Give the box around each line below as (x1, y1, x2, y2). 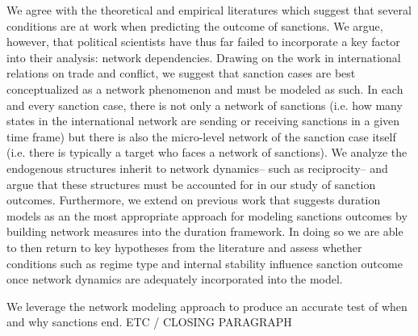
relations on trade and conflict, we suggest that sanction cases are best (6, 65, 356, 82)
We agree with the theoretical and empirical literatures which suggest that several (6, 2, 412, 18)
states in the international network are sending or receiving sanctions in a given (6, 112, 400, 129)
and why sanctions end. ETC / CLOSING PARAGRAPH (6, 313, 292, 330)
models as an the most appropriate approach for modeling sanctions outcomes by (6, 207, 408, 224)
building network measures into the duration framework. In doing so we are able (6, 223, 403, 240)
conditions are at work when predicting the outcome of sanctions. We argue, (6, 17, 383, 34)
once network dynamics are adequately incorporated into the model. (6, 271, 343, 288)
